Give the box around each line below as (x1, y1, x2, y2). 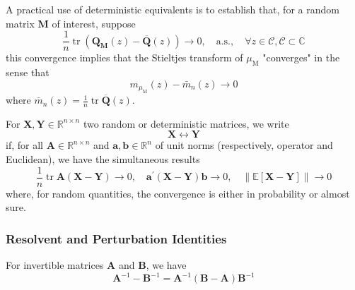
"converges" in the (262, 50, 340, 65)
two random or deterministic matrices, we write (83, 116, 289, 131)
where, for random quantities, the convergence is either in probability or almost (6, 186, 350, 200)
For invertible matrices (6, 258, 104, 272)
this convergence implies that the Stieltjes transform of (6, 50, 243, 65)
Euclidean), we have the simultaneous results (6, 152, 200, 167)
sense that (6, 65, 50, 80)
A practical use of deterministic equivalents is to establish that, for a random (6, 2, 339, 16)
